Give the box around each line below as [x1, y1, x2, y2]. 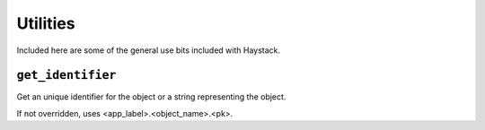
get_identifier [16, 68, 117, 82]
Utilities [16, 13, 75, 33]
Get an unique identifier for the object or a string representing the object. [16, 91, 287, 102]
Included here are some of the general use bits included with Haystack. [16, 45, 281, 56]
